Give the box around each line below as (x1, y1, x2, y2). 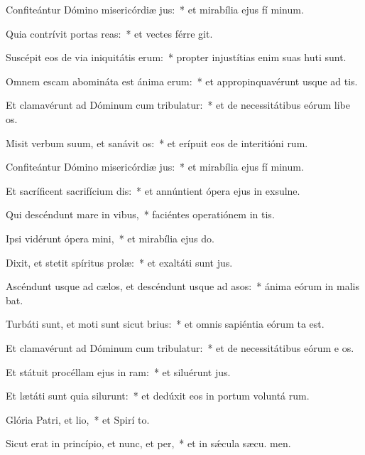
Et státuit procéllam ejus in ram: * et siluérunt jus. (6, 364, 231, 379)
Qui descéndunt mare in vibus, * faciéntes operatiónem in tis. (6, 207, 275, 222)
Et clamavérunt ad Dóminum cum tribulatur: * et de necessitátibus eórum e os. (6, 340, 354, 355)
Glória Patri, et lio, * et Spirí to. (6, 412, 150, 427)
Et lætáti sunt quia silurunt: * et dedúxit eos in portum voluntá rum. (6, 388, 310, 403)
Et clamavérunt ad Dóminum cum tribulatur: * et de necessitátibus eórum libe (6, 97, 350, 112)
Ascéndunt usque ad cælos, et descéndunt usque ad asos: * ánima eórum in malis (6, 279, 360, 294)
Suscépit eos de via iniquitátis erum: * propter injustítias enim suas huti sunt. (6, 50, 347, 65)
